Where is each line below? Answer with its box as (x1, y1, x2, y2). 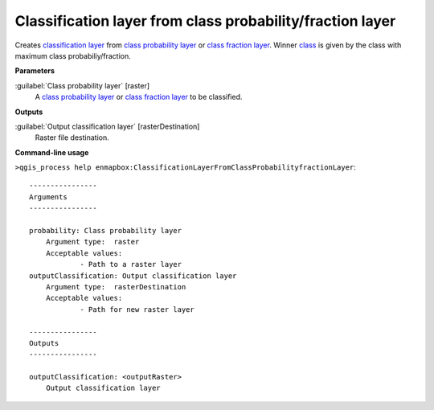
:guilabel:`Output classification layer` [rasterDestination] (14, 121, 200, 131)
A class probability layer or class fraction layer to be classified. (35, 92, 243, 102)
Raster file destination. (35, 133, 109, 142)
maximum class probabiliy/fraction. (14, 51, 132, 60)
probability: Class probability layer (29, 226, 182, 236)
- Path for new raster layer (80, 305, 194, 314)
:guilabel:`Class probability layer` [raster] (14, 80, 150, 90)
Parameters (14, 66, 55, 76)
